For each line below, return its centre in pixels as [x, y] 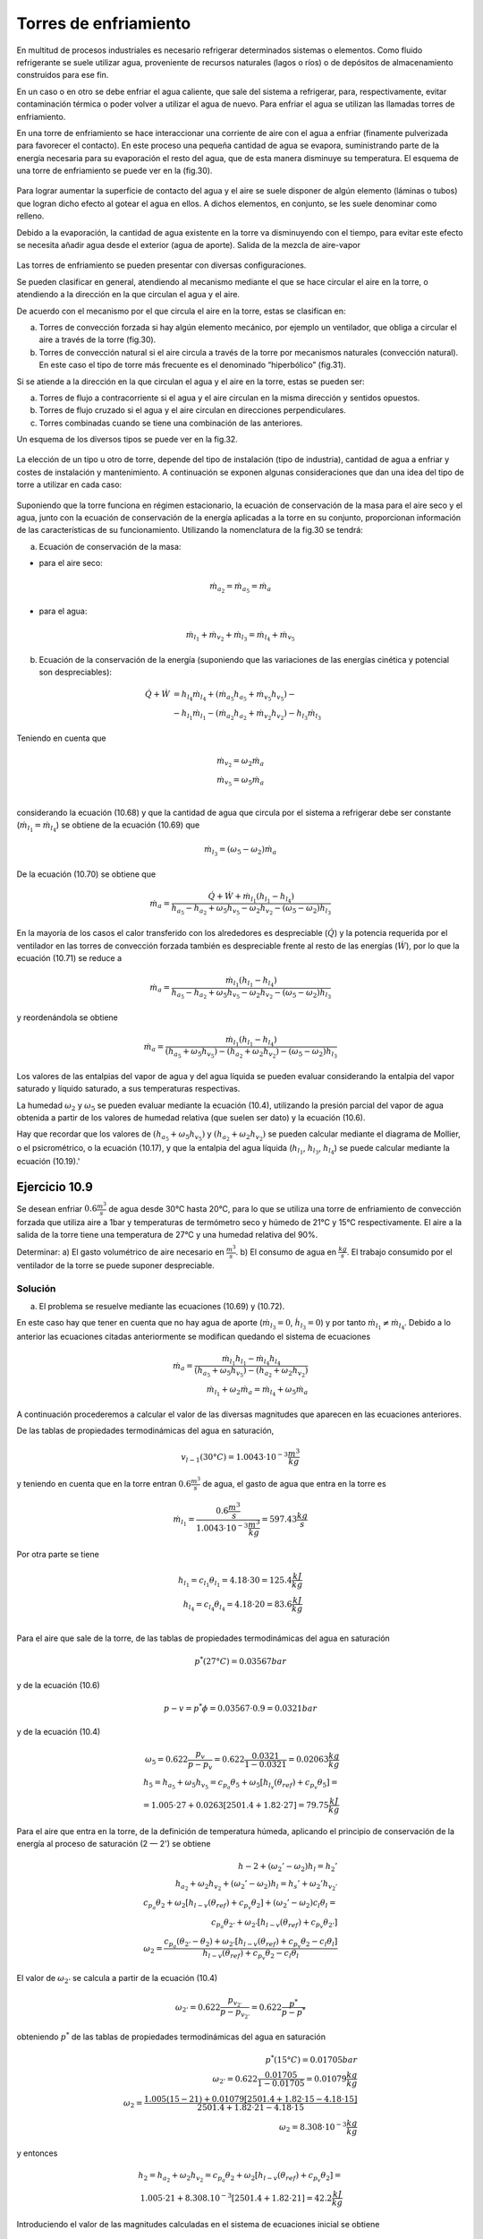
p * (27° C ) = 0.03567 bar [240, 1661]
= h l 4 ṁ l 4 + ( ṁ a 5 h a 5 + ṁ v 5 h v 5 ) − [234, 696]
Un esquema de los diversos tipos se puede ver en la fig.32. [127, 440]
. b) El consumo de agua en [286, 1252]
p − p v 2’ [235, 2014]
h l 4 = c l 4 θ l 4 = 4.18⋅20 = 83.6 [237, 1605]
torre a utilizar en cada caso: [69, 485]
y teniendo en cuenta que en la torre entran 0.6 [104, 1483]
